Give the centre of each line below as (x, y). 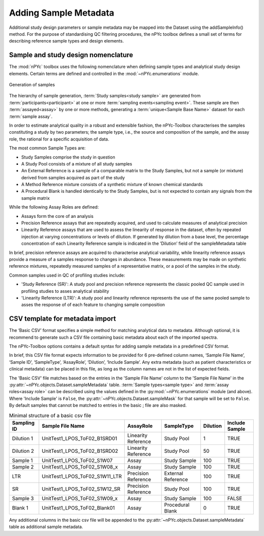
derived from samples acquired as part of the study (73, 177)
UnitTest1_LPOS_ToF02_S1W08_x (80, 466)
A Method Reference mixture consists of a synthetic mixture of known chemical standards (112, 185)
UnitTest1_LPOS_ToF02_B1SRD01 (79, 438)
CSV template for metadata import (63, 319)
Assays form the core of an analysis (57, 216)
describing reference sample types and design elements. (66, 41)
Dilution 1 (22, 438)
